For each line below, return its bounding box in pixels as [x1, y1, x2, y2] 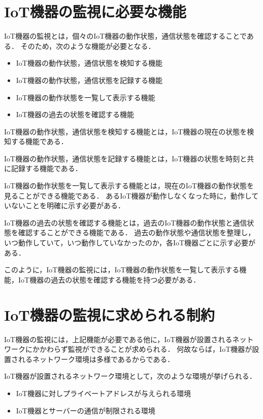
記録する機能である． [11, 163, 82, 174]
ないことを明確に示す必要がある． [11, 200, 125, 211]
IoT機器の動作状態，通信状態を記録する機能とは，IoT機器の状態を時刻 [4, 153, 240, 163]
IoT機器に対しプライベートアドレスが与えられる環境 [16, 387, 191, 398]
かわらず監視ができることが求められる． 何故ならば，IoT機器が [39, 344, 252, 354]
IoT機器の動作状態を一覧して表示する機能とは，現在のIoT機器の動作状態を [4, 180, 254, 191]
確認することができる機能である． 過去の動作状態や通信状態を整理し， [18, 227, 255, 238]
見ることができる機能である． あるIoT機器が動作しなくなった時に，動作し [4, 190, 252, 201]
